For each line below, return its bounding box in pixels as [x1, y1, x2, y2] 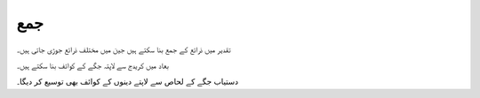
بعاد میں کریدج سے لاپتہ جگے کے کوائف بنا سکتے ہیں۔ [16, 60, 169, 71]
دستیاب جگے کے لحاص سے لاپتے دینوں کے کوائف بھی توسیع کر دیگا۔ [16, 76, 239, 87]
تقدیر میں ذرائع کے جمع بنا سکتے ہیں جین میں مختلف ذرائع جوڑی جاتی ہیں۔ [16, 44, 231, 55]
